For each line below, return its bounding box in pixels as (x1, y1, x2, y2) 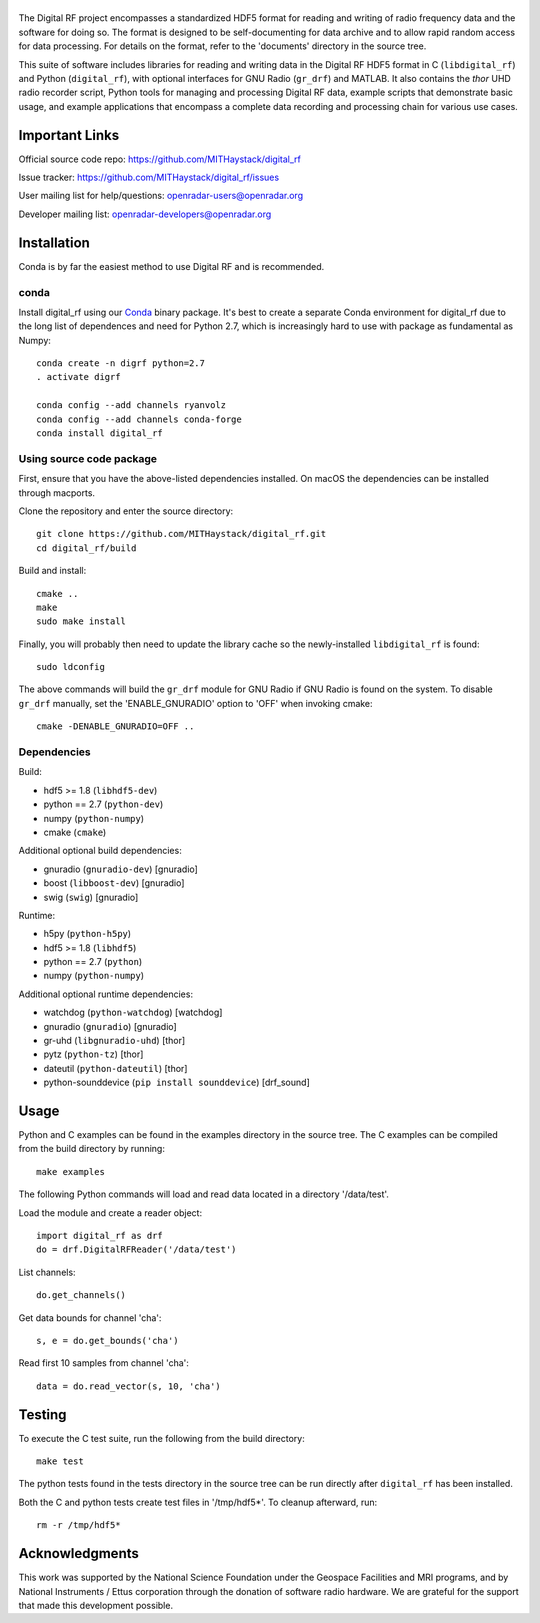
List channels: (18, 1266, 76, 1278)
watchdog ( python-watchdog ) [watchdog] (43, 1006, 223, 1019)
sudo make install (36, 616, 127, 627)
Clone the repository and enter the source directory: (18, 505, 234, 517)
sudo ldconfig (36, 661, 105, 673)
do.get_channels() (36, 1290, 127, 1301)
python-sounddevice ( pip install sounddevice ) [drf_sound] (43, 1076, 310, 1089)
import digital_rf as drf (36, 1230, 164, 1242)
